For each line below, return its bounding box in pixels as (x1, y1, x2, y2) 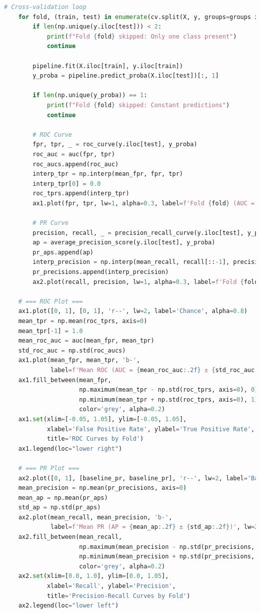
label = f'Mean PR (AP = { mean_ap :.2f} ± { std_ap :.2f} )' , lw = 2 (50, 523, 258, 531)
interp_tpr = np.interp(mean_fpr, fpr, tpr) (32, 170, 183, 178)
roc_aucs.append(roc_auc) (32, 160, 119, 168)
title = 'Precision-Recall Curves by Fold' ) (46, 592, 190, 599)
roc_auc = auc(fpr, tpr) (32, 150, 115, 158)
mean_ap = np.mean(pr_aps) (18, 494, 108, 501)
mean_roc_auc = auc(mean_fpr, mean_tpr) (18, 337, 154, 345)
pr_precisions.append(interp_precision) (32, 268, 169, 276)
